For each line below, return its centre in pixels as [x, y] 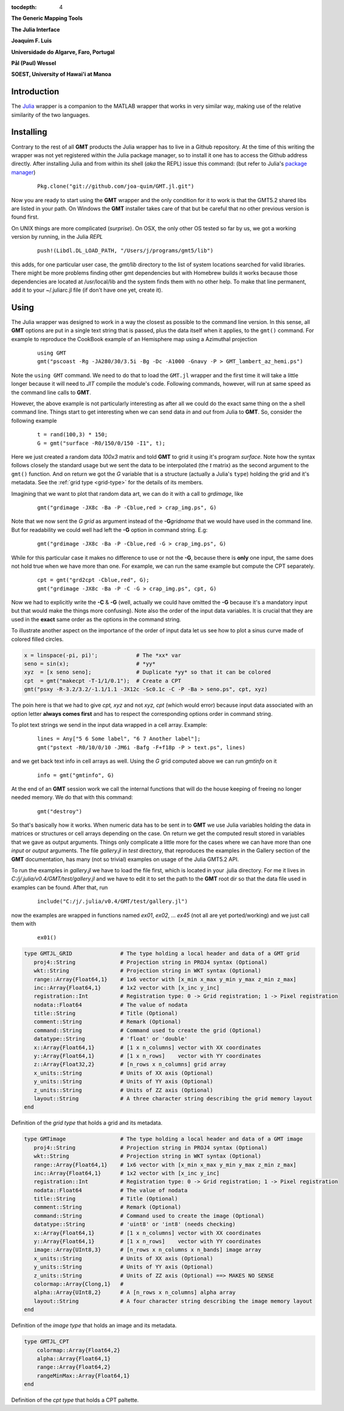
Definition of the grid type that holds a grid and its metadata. [87, 1123]
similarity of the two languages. [51, 115]
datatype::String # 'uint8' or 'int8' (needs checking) [135, 1224]
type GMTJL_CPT [46, 1342]
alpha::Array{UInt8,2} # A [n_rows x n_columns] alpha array [135, 1293]
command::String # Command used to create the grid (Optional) [147, 1030]
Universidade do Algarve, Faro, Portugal [63, 52]
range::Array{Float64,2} [74, 1367]
